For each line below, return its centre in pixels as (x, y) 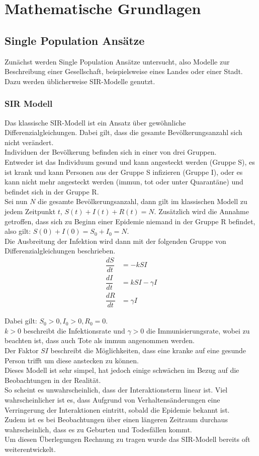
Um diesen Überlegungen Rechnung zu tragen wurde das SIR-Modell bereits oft (127, 439)
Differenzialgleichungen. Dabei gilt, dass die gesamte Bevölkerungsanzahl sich (123, 132)
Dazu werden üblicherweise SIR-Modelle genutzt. (80, 81)
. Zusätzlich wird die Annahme (201, 211)
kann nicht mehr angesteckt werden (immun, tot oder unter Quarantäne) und (124, 182)
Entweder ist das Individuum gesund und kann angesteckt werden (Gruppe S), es (130, 161)
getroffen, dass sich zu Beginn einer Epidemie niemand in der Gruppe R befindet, (130, 221)
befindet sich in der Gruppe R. (52, 191)
